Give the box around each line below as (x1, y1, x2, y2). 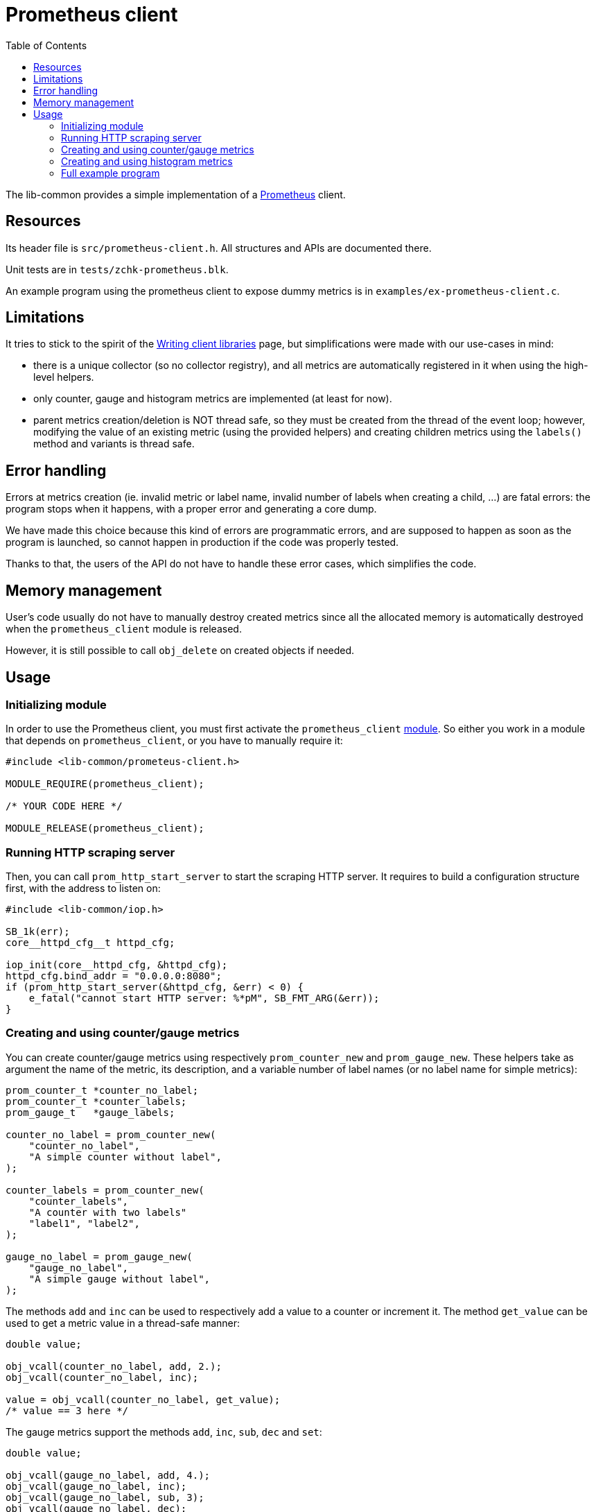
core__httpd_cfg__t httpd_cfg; (6, 937, 175, 949)
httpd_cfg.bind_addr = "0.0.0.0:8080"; (6, 970, 222, 982)
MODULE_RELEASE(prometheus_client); (6, 823, 204, 834)
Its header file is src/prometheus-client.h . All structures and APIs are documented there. (6, 241, 432, 254)
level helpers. (33, 371, 94, 384)
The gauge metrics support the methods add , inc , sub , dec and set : (6, 1425, 322, 1438)
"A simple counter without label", (28, 1151, 222, 1162)
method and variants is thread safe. (33, 438, 195, 450)
